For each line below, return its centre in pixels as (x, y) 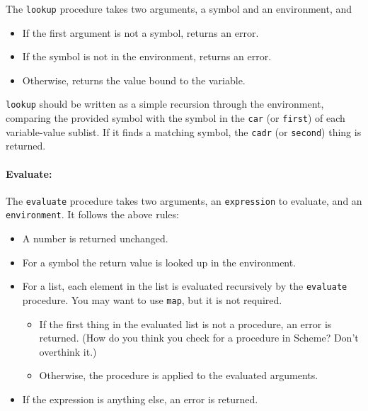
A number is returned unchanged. (95, 238)
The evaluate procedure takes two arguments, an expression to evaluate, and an (184, 200)
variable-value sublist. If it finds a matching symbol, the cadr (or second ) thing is (184, 131)
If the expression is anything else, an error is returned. (140, 399)
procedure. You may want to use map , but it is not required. (152, 299)
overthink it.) (68, 351)
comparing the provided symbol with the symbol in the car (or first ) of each (176, 118)
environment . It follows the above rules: (92, 214)
